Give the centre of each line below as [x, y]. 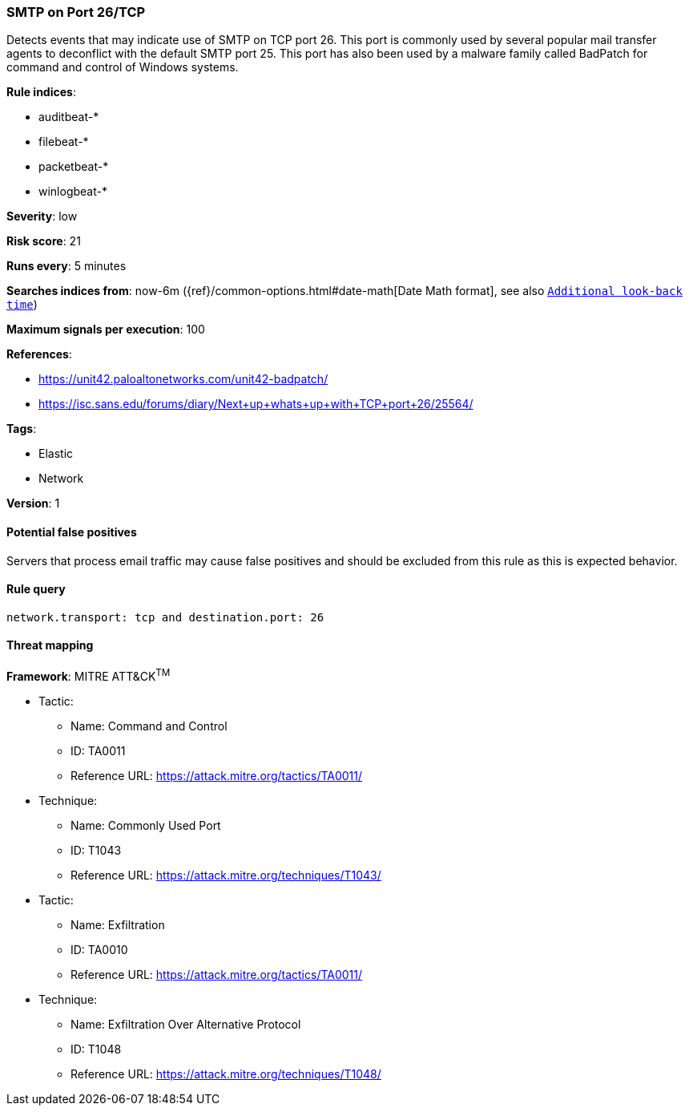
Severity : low [42, 216]
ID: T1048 [96, 1049]
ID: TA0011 [98, 750]
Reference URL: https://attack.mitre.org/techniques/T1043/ [226, 875]
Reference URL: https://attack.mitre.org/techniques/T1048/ [226, 1074]
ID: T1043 [96, 850]
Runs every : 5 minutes [66, 266]
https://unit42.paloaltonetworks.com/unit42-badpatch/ [183, 379]
